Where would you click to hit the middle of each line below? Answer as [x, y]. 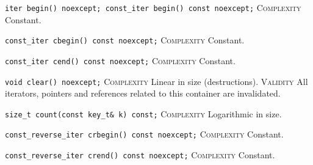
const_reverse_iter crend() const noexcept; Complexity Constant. [140, 155]
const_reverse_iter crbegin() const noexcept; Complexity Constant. [144, 134]
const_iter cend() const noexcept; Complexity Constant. [120, 60]
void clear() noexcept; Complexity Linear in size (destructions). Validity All [156, 81]
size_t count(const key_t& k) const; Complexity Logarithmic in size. [143, 113]
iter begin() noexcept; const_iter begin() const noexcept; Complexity [153, 7]
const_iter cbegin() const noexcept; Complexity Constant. [125, 40]
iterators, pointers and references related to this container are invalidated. [143, 93]
